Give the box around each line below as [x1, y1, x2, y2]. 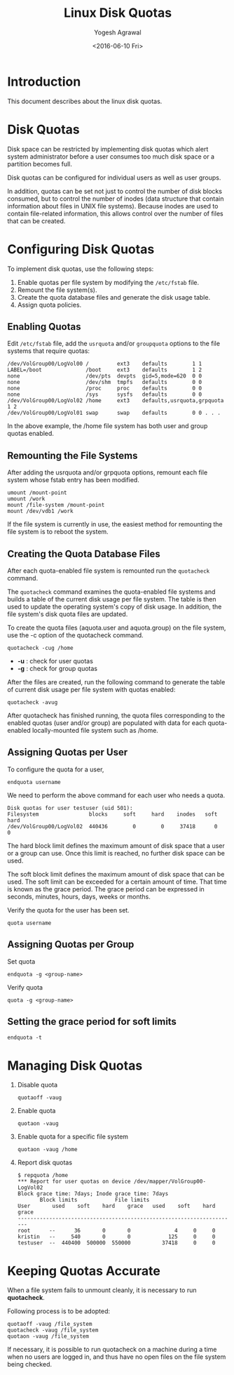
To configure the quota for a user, [7, 765, 104, 773]
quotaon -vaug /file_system [7, 1333, 90, 1340]
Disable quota [17, 1081, 58, 1089]
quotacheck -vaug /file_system [7, 1327, 99, 1334]
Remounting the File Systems [7, 449, 138, 461]
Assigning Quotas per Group [7, 938, 135, 950]
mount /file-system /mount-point [7, 502, 105, 509]
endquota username [7, 778, 61, 785]
